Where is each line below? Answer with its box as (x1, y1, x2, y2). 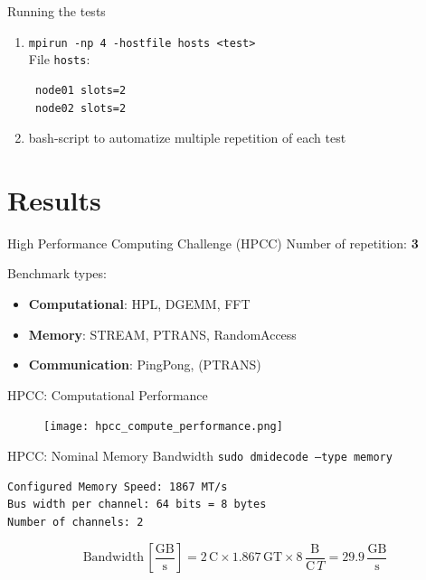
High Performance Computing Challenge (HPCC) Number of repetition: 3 (7, 233, 419, 252)
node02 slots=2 (34, 101, 127, 115)
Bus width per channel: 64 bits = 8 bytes (7, 498, 267, 511)
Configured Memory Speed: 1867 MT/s (7, 480, 228, 493)
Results (7, 181, 101, 218)
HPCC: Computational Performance (7, 385, 208, 404)
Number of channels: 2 (7, 515, 144, 529)
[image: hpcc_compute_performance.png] (43, 420, 283, 434)
